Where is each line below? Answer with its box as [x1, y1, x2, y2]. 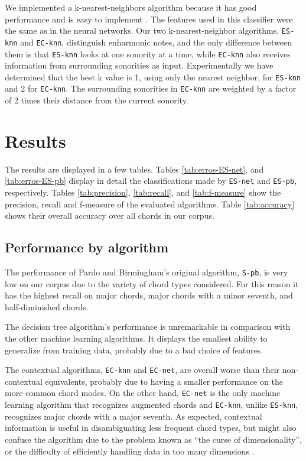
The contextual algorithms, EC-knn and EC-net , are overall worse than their [5, 363, 280, 376]
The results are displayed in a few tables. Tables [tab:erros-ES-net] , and [5, 163, 264, 175]
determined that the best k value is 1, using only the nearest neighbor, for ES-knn [5, 70, 301, 83]
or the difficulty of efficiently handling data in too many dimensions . [5, 444, 255, 457]
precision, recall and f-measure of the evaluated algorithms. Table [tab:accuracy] [5, 197, 295, 210]
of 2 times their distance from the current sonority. [5, 94, 188, 106]
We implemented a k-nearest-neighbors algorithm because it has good [5, 1, 257, 13]
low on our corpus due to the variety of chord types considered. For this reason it [5, 277, 299, 290]
